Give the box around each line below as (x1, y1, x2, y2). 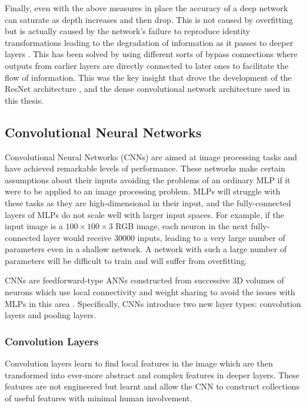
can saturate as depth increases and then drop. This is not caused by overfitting (5, 13, 293, 25)
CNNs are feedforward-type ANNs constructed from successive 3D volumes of (5, 274, 284, 286)
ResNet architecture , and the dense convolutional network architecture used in (5, 82, 290, 95)
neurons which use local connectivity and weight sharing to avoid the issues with (5, 286, 295, 298)
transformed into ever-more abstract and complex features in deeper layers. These (5, 368, 300, 381)
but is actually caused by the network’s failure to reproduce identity (5, 25, 250, 37)
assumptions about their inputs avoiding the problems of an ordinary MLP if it (5, 173, 291, 186)
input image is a (5, 220, 63, 232)
